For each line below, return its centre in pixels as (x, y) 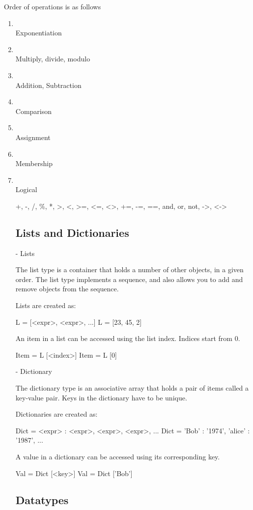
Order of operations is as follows (53, 6)
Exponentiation (39, 33)
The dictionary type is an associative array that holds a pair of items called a (132, 388)
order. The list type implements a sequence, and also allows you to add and (129, 279)
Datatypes (42, 499)
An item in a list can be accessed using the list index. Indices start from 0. (128, 338)
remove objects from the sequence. (67, 289)
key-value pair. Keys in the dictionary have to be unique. (101, 397)
